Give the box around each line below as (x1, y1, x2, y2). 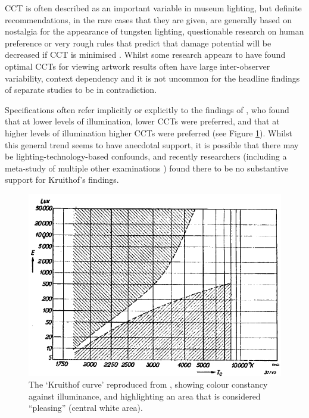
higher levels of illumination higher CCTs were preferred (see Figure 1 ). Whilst (5, 126, 293, 139)
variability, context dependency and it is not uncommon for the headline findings (5, 71, 300, 84)
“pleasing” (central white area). (29, 401, 143, 414)
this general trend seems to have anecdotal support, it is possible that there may (5, 138, 299, 151)
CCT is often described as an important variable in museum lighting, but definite (5, 2, 302, 14)
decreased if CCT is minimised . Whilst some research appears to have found (5, 48, 286, 61)
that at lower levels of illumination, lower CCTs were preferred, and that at (5, 115, 280, 127)
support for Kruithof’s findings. (5, 173, 119, 186)
